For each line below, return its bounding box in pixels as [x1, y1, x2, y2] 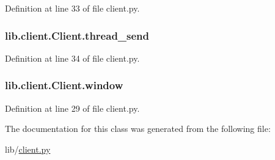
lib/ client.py [5, 142, 51, 155]
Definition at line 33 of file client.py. [5, 2, 140, 14]
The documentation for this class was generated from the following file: [5, 122, 271, 135]
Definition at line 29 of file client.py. [5, 101, 140, 114]
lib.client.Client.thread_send [5, 27, 150, 43]
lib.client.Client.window [5, 78, 123, 93]
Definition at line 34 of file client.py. [5, 51, 140, 64]
